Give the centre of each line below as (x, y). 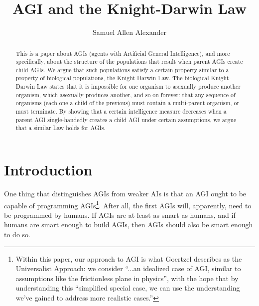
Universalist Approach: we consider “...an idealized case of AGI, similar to (128, 268)
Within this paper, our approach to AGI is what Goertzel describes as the (129, 258)
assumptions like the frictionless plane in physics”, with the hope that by (127, 278)
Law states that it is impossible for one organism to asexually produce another (138, 86)
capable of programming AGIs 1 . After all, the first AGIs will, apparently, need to (128, 204)
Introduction (48, 170)
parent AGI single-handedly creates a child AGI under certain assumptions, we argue (126, 119)
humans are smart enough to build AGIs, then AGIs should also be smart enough (129, 225)
